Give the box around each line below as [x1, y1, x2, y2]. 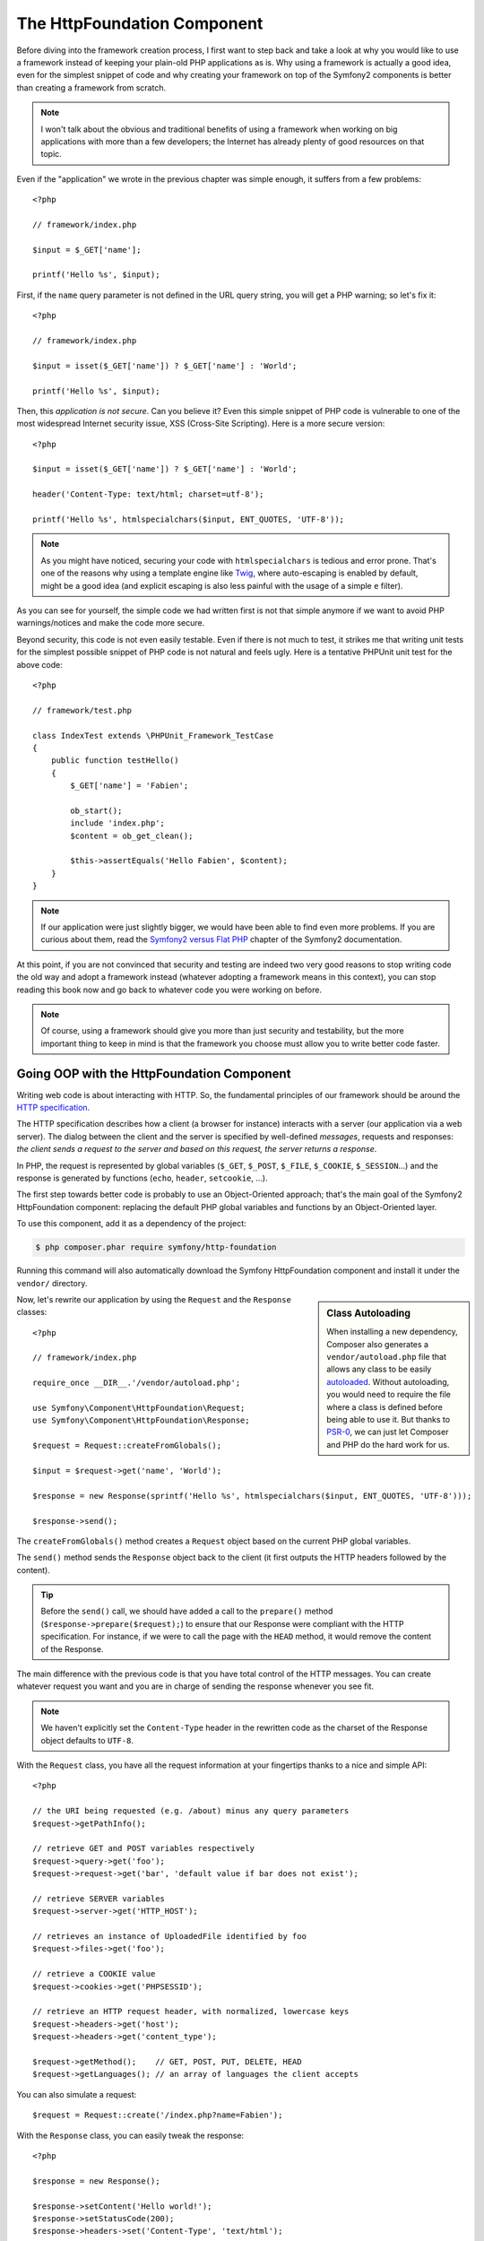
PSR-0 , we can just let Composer [326, 1426, 449, 1438]
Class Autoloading [326, 1307, 411, 1320]
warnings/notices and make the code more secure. [16, 618, 205, 628]
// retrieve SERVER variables [32, 1893, 166, 1904]
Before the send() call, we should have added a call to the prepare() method [40, 1605, 333, 1617]
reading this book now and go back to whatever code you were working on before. [16, 984, 323, 995]
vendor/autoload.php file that [326, 1351, 447, 1362]
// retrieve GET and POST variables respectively [32, 1843, 255, 1854]
